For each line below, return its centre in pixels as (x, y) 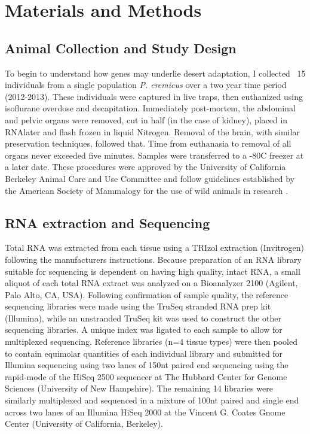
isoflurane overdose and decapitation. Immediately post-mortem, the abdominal (150, 108)
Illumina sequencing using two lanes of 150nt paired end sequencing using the (147, 365)
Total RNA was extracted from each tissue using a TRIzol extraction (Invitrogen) (154, 248)
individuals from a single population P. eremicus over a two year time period (146, 85)
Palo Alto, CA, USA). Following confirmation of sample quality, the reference (147, 294)
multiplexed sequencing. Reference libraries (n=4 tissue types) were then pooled (151, 342)
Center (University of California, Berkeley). (84, 424)
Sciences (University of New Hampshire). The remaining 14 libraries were (139, 388)
